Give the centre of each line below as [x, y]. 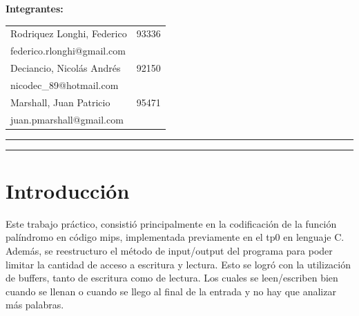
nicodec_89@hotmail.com [65, 85]
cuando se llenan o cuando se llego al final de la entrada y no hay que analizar [171, 291]
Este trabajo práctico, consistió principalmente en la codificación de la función [171, 223]
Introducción [68, 190]
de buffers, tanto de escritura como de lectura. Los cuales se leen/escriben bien [172, 278]
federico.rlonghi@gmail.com [68, 51]
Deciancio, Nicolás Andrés [66, 68]
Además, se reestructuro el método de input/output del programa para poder [169, 250]
